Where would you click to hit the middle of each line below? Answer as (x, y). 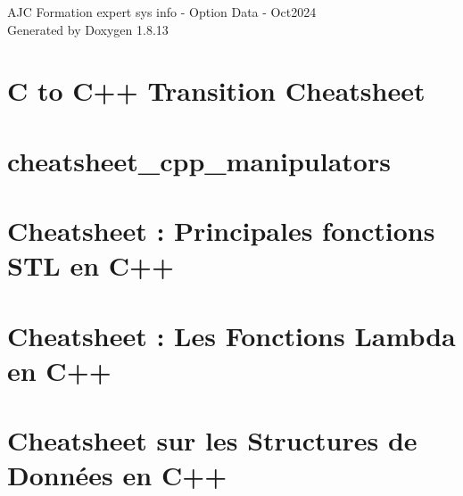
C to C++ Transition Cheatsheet (216, 91)
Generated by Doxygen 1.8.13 (88, 29)
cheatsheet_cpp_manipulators (199, 160)
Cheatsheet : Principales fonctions (221, 231)
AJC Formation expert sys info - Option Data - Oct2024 (162, 12)
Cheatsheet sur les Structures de (212, 440)
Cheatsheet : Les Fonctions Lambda (231, 335)
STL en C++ (91, 265)
